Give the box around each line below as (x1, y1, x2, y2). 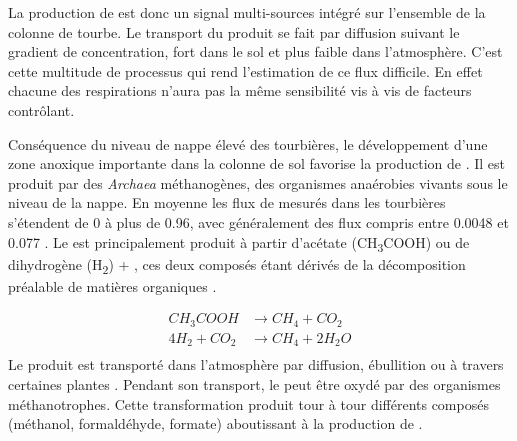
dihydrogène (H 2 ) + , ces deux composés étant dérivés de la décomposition (8, 253, 466, 277)
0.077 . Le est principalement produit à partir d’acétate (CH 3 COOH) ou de (8, 231, 470, 255)
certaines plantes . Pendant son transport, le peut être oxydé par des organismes (8, 373, 501, 394)
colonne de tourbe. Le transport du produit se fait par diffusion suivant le (8, 21, 460, 42)
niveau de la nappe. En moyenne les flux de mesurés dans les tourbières (8, 192, 446, 213)
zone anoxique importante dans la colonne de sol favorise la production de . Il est (8, 153, 506, 174)
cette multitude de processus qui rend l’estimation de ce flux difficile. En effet (8, 60, 483, 81)
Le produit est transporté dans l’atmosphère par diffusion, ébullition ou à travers (8, 354, 504, 375)
